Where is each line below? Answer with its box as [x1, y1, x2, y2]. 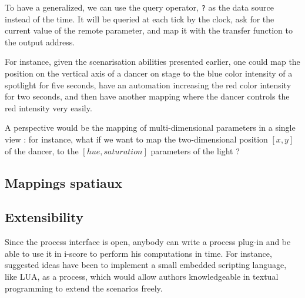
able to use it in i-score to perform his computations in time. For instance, [5, 247, 272, 259]
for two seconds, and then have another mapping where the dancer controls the [5, 90, 290, 102]
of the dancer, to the [5, 144, 79, 157]
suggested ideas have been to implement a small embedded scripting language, [5, 259, 287, 271]
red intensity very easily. [5, 101, 92, 114]
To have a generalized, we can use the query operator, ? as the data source [5, 1, 274, 13]
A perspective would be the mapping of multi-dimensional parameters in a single [5, 121, 296, 134]
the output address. [5, 35, 75, 48]
